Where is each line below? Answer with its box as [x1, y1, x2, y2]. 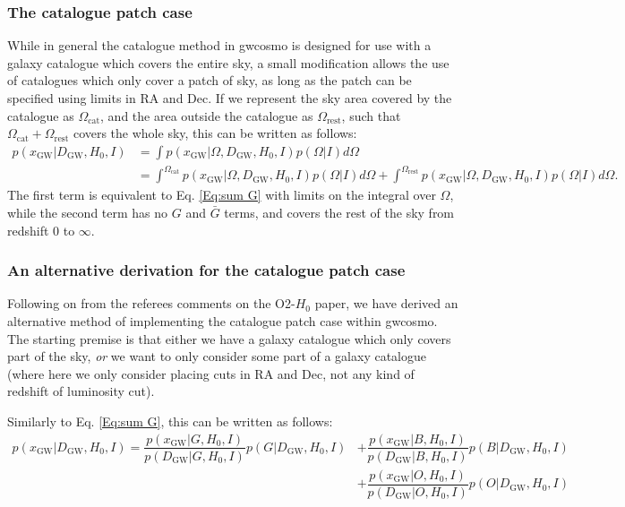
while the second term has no [7, 202, 168, 221]
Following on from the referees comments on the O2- [7, 294, 295, 313]
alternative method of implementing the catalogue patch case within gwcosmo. [7, 311, 438, 330]
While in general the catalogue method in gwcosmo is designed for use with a [7, 36, 432, 55]
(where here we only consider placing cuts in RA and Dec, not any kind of [7, 364, 415, 382]
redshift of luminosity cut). [7, 382, 155, 400]
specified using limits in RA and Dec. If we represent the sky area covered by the [7, 89, 452, 107]
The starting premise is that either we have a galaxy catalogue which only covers [7, 329, 451, 348]
